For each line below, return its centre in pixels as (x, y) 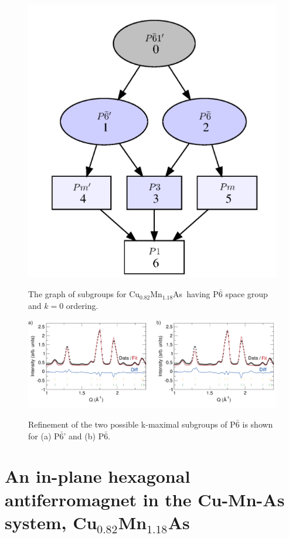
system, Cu (51, 522)
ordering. (82, 305)
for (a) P (44, 436)
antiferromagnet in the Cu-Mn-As (145, 499)
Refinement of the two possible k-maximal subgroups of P (132, 424)
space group (246, 294)
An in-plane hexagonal (98, 476)
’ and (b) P (84, 436)
